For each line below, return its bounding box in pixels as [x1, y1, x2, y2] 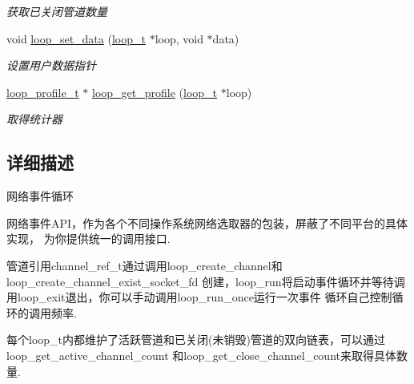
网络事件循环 [6, 188, 74, 204]
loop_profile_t [6, 83, 79, 100]
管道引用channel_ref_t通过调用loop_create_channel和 [6, 257, 283, 273]
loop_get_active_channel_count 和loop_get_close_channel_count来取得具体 [6, 346, 396, 363]
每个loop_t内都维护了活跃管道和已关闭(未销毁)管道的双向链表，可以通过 [6, 331, 385, 348]
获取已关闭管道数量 [6, 3, 107, 19]
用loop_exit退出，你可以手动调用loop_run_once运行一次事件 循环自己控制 [6, 289, 392, 305]
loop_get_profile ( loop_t [92, 83, 218, 100]
